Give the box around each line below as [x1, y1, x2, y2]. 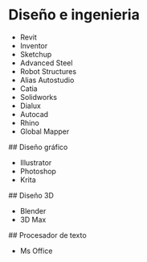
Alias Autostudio [19, 75, 75, 85]
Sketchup [19, 49, 52, 59]
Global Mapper [19, 127, 70, 136]
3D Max [19, 214, 47, 224]
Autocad [19, 109, 49, 119]
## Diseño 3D [8, 190, 55, 200]
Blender [19, 206, 47, 215]
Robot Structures [19, 66, 77, 76]
